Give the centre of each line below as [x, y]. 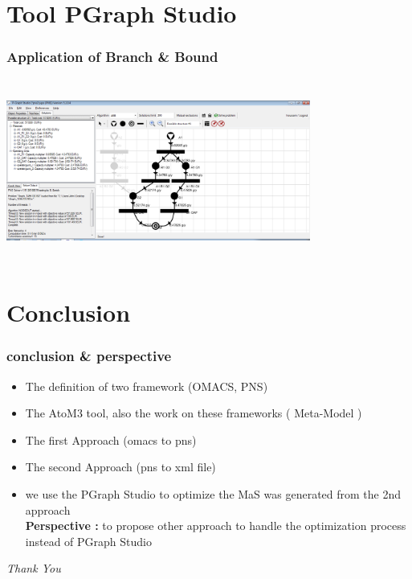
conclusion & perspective [89, 356]
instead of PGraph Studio [88, 541]
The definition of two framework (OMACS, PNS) [147, 386]
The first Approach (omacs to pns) [111, 439]
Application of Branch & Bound [112, 57]
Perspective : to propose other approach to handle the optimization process [216, 526]
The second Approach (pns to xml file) [120, 467]
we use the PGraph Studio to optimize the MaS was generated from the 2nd [213, 493]
